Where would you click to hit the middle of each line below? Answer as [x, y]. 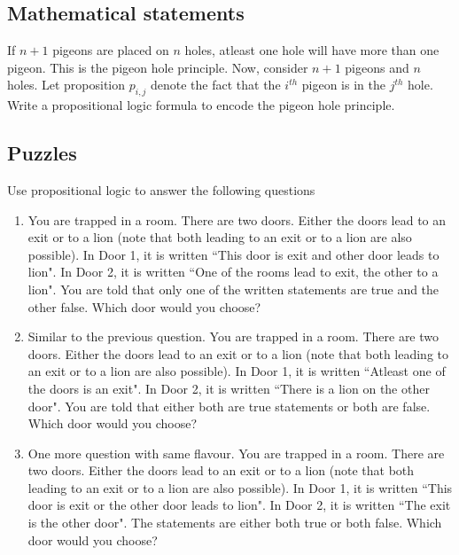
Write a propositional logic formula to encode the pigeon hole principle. [201, 105]
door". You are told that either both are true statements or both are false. [229, 406]
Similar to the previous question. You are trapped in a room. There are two [233, 336]
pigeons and [377, 67]
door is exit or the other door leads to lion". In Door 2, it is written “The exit [239, 505]
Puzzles [42, 153]
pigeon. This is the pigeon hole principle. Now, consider [158, 67]
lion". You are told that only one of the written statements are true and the [233, 289]
